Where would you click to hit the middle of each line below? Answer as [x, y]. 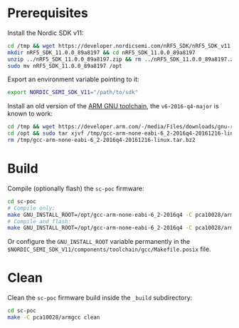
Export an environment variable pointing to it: [74, 79]
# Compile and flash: [39, 221]
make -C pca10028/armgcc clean [54, 318]
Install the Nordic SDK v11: [46, 33]
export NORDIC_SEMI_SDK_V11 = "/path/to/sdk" [73, 93]
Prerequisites [48, 13]
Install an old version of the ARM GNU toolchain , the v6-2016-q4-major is [113, 106]
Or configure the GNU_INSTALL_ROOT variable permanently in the [99, 242]
